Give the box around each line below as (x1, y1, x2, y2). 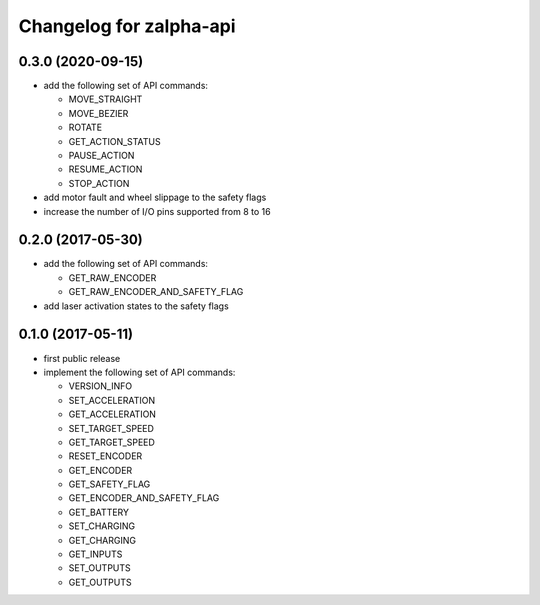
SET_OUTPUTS (68, 562, 132, 574)
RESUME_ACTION (68, 163, 143, 175)
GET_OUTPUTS (68, 576, 132, 588)
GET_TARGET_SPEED (68, 436, 155, 448)
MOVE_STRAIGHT (68, 93, 143, 105)
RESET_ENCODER (68, 450, 143, 462)
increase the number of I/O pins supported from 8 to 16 (43, 205, 271, 217)
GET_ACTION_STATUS (68, 135, 161, 147)
